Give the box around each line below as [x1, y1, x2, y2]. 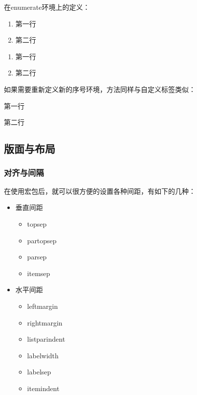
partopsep [27, 235, 57, 245]
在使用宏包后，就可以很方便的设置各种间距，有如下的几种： [4, 186, 196, 196]
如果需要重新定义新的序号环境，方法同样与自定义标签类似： [4, 84, 196, 94]
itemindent [27, 383, 60, 393]
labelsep [27, 367, 51, 377]
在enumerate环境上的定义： [4, 2, 90, 12]
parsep [27, 252, 47, 262]
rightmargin [27, 317, 63, 327]
